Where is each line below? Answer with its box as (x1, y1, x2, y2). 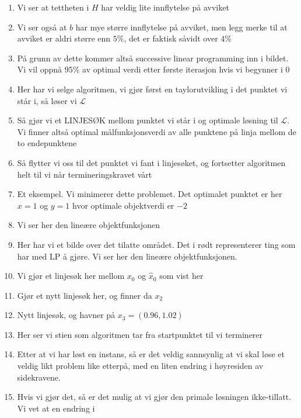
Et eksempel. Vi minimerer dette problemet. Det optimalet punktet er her (17, 188, 282, 200)
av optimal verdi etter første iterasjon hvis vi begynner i (82, 63, 283, 75)
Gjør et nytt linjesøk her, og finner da (17, 289, 152, 301)
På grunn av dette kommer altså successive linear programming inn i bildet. (17, 51, 289, 64)
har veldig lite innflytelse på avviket (101, 1, 229, 13)
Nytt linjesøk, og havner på (17, 309, 116, 321)
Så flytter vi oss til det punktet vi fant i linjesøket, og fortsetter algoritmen (17, 156, 286, 168)
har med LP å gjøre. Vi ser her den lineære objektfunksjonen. (17, 250, 237, 262)
